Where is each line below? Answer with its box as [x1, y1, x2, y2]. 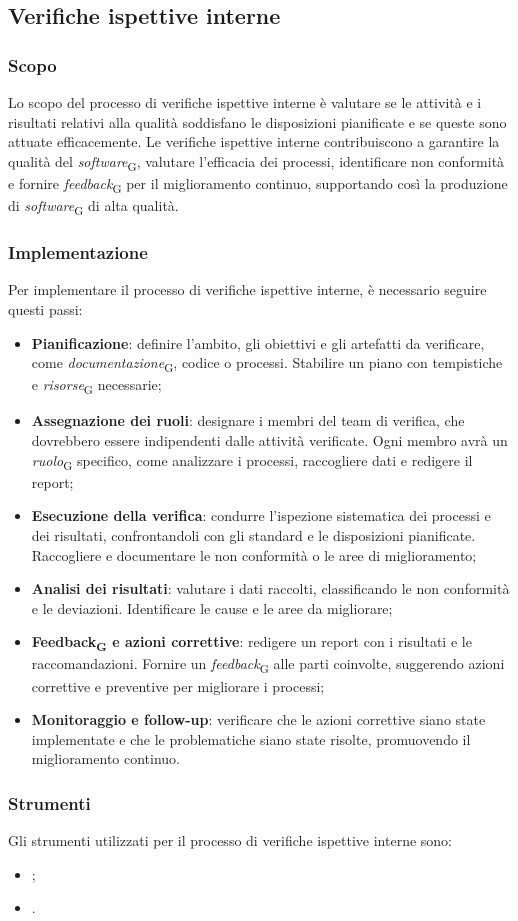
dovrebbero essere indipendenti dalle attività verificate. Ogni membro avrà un [31, 430, 508, 450]
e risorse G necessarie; [31, 374, 162, 398]
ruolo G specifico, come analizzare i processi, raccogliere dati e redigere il [31, 449, 473, 473]
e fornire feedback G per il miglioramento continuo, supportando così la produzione [8, 172, 508, 196]
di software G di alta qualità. [8, 195, 179, 218]
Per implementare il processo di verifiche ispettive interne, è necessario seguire [8, 279, 487, 300]
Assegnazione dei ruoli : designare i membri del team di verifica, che [31, 410, 465, 431]
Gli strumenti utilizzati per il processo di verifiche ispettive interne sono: [8, 830, 453, 851]
